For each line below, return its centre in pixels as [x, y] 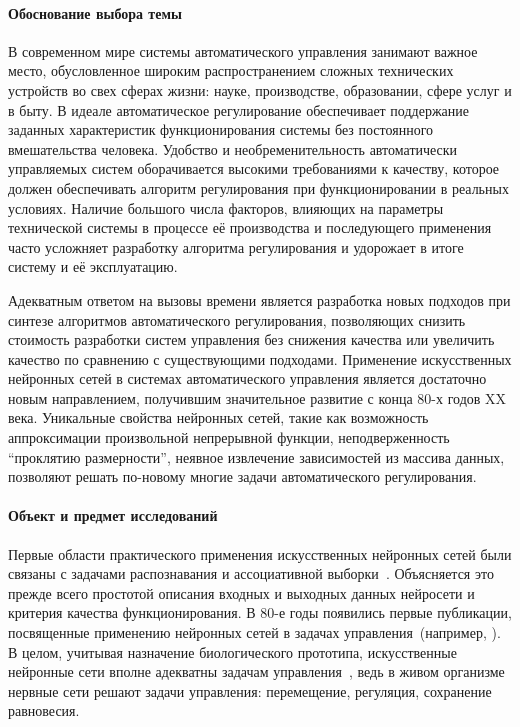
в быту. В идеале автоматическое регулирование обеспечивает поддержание [239, 109]
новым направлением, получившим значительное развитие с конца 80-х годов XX [257, 397]
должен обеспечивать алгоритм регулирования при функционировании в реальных [258, 187]
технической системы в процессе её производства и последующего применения [250, 227]
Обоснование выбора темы [95, 12]
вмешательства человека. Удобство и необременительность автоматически [233, 148]
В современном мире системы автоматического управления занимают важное [243, 50]
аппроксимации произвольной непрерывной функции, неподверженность [229, 437]
